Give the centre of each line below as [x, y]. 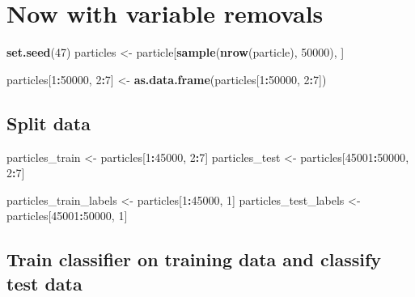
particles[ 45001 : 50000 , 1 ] [67, 216]
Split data [49, 123]
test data [44, 283]
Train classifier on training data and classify [194, 259]
